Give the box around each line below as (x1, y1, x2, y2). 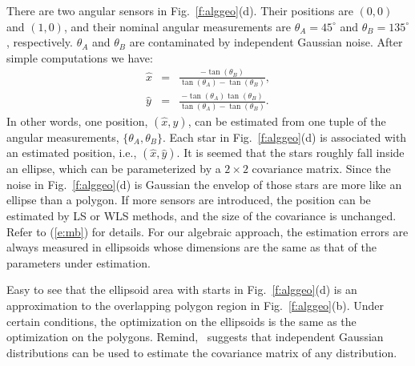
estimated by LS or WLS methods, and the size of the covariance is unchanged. (6, 207, 397, 224)
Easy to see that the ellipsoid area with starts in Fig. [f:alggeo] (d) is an (6, 281, 357, 298)
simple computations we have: (6, 49, 153, 66)
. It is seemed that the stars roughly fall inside (176, 144, 405, 161)
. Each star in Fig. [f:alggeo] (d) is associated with (163, 128, 407, 145)
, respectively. (6, 34, 73, 50)
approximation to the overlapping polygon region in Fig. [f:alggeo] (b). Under (6, 297, 385, 314)
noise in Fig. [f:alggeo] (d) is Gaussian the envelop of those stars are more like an (6, 175, 402, 192)
